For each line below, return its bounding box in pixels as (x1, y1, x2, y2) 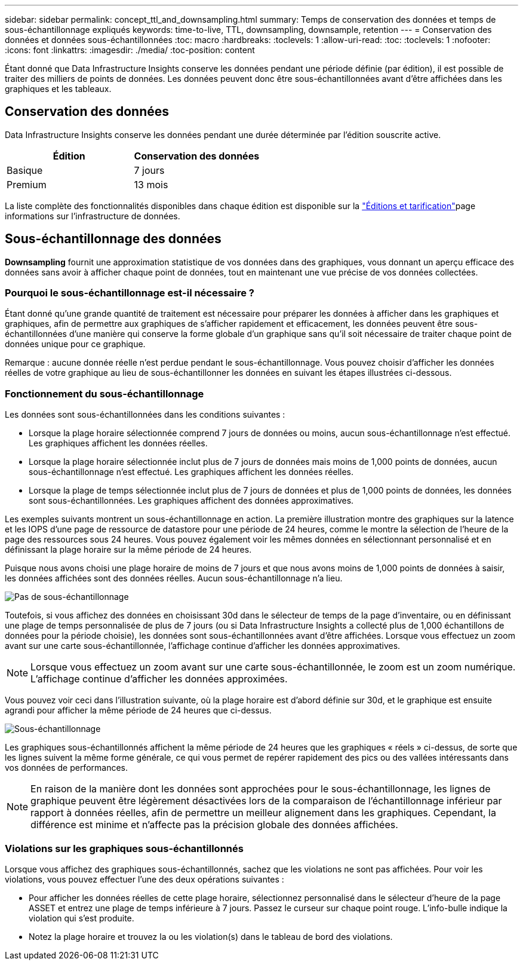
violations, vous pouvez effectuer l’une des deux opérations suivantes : (5, 874, 284, 884)
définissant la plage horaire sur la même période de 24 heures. (5, 544, 252, 555)
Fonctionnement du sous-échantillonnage (5, 387, 204, 400)
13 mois (134, 178, 168, 191)
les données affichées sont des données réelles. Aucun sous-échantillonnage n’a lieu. (5, 573, 343, 584)
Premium (7, 178, 47, 191)
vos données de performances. (5, 762, 128, 773)
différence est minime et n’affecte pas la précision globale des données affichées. (30, 819, 398, 831)
